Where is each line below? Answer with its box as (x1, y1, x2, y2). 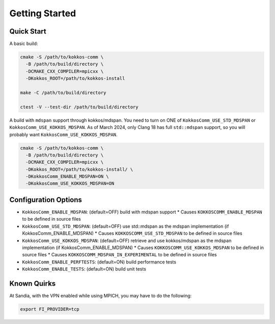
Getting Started (9, 8, 76, 19)
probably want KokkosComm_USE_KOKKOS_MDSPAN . (9, 131, 118, 138)
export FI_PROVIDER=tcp (20, 306, 80, 312)
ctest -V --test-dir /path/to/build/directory (20, 104, 139, 110)
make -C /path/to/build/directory (20, 90, 106, 95)
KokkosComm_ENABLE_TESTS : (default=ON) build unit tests (22, 266, 146, 272)
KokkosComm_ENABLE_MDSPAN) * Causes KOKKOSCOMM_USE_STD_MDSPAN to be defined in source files (22, 230, 242, 236)
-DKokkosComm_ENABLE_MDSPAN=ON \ (25, 174, 109, 179)
